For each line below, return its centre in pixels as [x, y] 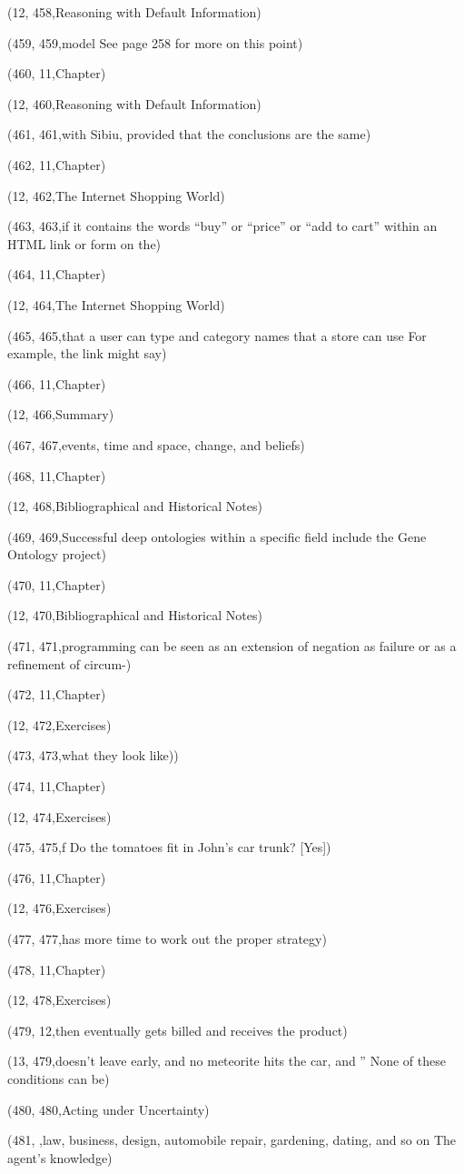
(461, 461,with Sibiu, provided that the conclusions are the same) [189, 134]
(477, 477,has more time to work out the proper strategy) [167, 938]
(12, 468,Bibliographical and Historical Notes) [135, 506]
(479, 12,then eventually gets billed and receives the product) [178, 1030]
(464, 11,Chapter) [57, 274]
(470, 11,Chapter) [57, 584]
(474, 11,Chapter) [57, 786]
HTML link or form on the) [84, 243]
